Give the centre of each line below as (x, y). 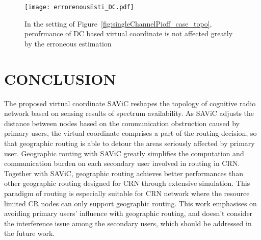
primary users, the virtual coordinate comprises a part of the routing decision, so (130, 133)
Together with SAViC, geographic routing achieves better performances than (124, 173)
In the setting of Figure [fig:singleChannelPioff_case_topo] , (118, 23)
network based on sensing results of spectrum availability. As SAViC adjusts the (129, 113)
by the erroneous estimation (68, 43)
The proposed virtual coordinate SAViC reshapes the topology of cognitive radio (130, 103)
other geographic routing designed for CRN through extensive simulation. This (127, 183)
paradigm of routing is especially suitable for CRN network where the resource (127, 193)
